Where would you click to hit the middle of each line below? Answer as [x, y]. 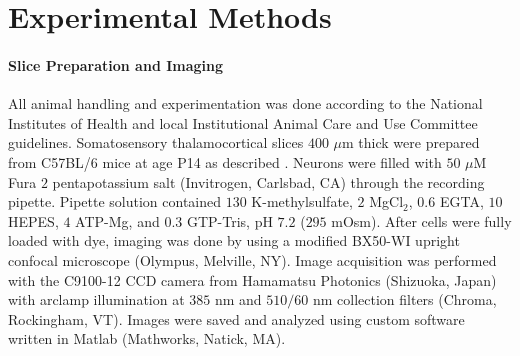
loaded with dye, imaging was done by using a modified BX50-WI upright [234, 240]
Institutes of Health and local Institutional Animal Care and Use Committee [243, 122]
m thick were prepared [411, 142]
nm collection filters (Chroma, [404, 299]
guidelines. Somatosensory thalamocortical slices [156, 142]
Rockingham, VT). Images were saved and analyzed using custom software [236, 318]
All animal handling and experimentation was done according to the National [245, 103]
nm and [238, 299]
